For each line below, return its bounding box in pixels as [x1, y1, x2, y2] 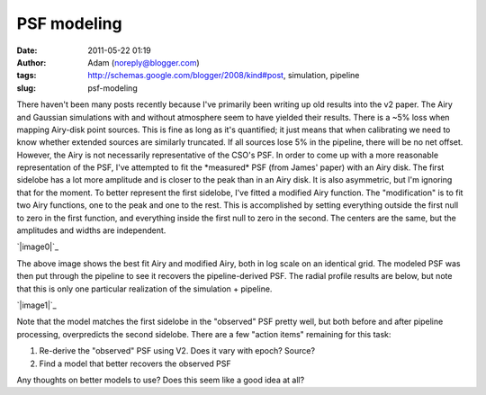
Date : [16, 45, 38, 56]
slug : [16, 82, 36, 94]
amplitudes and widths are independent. [16, 225, 166, 236]
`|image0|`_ [16, 241, 58, 252]
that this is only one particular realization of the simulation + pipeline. [16, 283, 273, 294]
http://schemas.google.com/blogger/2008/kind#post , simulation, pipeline [87, 70, 360, 81]
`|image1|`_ [16, 300, 58, 310]
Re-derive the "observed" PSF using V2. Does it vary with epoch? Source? [39, 346, 315, 356]
